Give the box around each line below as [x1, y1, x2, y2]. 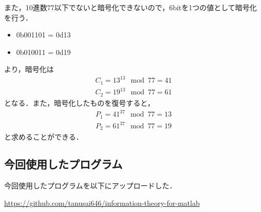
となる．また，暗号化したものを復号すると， [4, 97, 155, 108]
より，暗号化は [4, 64, 54, 74]
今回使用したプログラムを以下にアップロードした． [4, 180, 177, 191]
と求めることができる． [4, 131, 83, 142]
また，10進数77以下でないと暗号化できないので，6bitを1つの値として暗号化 [4, 2, 257, 12]
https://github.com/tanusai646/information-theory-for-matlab [4, 197, 200, 208]
